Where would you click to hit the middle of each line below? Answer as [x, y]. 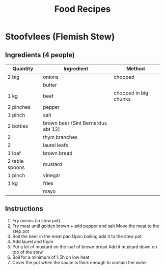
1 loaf [14, 153]
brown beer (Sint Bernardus [75, 123]
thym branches [60, 137]
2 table [15, 161]
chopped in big [131, 93]
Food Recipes [82, 9]
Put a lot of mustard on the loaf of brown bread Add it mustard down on [84, 246]
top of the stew [27, 252]
